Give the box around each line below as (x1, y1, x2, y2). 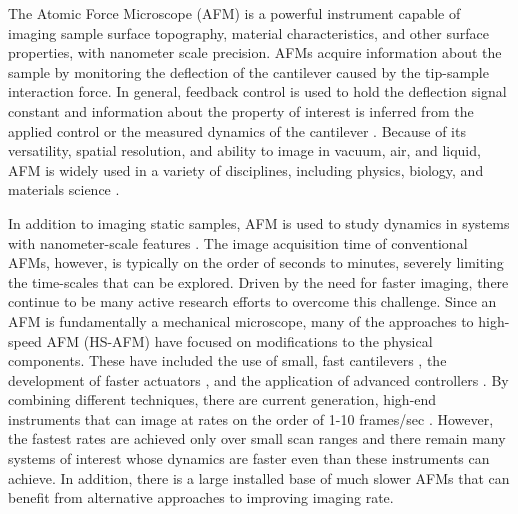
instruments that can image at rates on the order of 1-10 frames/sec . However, (8, 408, 494, 429)
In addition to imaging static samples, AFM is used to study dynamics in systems (8, 212, 510, 233)
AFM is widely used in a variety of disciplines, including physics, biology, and (8, 159, 484, 180)
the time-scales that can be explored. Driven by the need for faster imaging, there (8, 271, 509, 292)
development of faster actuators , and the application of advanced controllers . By (8, 369, 509, 390)
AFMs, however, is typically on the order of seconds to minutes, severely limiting (8, 252, 504, 273)
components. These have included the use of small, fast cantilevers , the (8, 350, 447, 371)
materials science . (8, 179, 120, 200)
